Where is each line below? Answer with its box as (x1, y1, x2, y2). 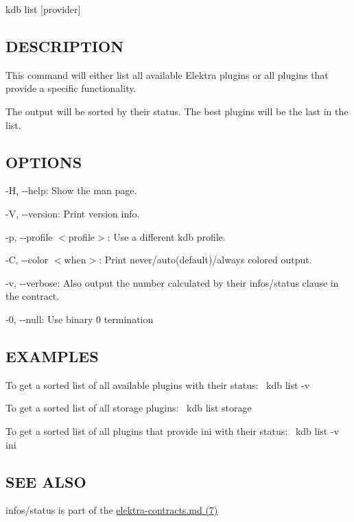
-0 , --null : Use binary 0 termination (5, 311, 154, 326)
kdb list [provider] (5, 2, 81, 16)
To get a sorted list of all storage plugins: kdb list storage (5, 401, 252, 415)
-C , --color (5, 252, 49, 267)
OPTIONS (5, 151, 82, 172)
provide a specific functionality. (5, 81, 137, 95)
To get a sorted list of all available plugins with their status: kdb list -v (5, 377, 310, 392)
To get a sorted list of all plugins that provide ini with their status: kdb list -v (5, 423, 339, 438)
